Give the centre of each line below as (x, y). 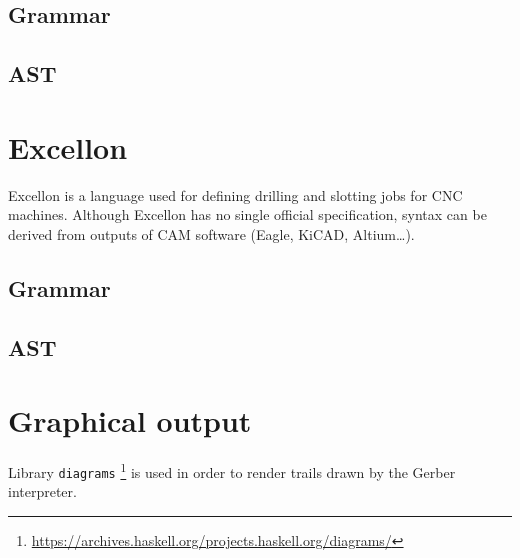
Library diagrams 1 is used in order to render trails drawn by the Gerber (232, 470)
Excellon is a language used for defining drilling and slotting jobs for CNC (235, 194)
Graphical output (130, 420)
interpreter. (42, 491)
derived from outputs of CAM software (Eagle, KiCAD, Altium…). (211, 233)
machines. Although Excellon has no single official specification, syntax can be (247, 214)
